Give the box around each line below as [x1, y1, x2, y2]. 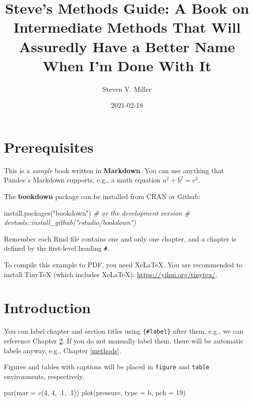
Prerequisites [4, 137, 94, 157]
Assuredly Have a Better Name [19, 36, 235, 56]
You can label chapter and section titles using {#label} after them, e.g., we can [4, 326, 244, 336]
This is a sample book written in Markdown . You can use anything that [4, 165, 224, 175]
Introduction [4, 298, 91, 318]
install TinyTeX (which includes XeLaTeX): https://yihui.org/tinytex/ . [4, 269, 217, 279]
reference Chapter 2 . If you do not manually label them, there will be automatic [4, 336, 244, 345]
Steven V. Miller [102, 83, 152, 94]
